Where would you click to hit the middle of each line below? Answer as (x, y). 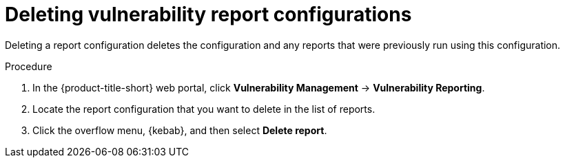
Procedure (29, 66)
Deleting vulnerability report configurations (208, 14)
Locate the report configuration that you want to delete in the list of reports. (204, 109)
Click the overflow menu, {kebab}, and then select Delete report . (180, 130)
